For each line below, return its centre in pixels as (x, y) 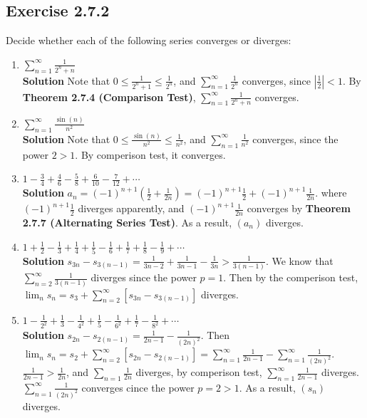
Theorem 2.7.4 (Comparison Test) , (109, 96)
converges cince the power (138, 387)
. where (331, 193)
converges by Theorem (299, 208)
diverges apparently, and (131, 208)
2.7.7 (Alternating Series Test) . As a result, (127, 223)
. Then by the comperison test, (291, 277)
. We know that (299, 260)
